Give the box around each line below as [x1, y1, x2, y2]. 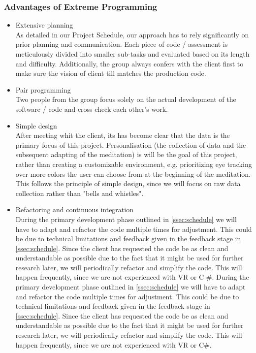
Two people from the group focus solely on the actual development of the [15, 94, 236, 104]
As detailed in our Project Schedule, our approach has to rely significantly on [15, 29, 249, 39]
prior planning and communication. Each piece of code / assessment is [15, 39, 228, 49]
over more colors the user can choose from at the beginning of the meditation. [15, 168, 251, 179]
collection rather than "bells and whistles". [15, 188, 144, 198]
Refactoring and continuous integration [15, 204, 133, 215]
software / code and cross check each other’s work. [15, 103, 168, 114]
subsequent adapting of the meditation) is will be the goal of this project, [15, 149, 237, 160]
